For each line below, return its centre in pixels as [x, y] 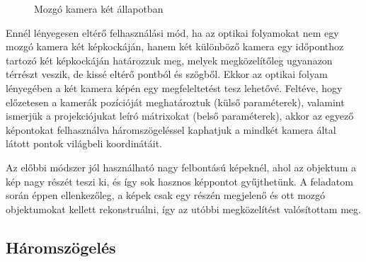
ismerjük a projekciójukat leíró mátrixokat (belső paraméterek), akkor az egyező [180, 116]
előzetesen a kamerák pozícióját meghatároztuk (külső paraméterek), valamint [175, 102]
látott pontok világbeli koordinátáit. [84, 143]
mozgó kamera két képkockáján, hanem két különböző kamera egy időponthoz [175, 46]
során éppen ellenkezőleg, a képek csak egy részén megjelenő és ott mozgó [166, 195]
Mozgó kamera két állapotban [99, 8]
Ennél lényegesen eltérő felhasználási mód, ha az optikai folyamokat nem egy [172, 32]
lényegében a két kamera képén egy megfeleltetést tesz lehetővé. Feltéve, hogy [174, 87]
